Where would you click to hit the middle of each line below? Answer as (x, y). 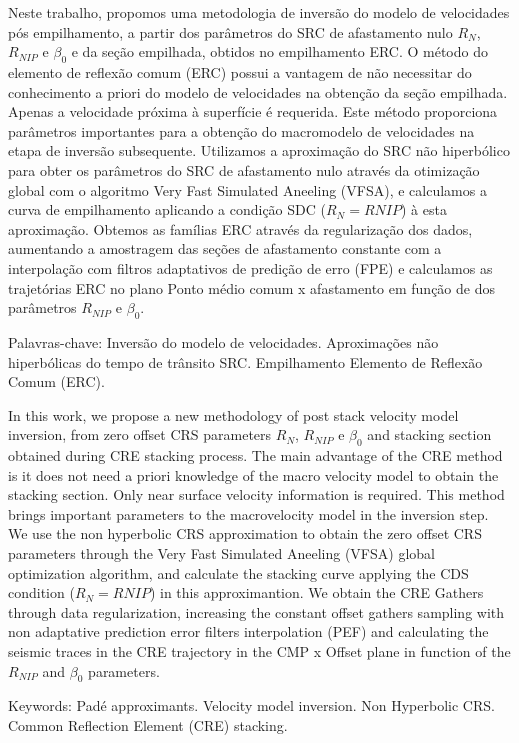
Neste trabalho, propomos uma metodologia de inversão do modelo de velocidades (259, 12)
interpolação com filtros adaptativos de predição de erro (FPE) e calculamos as (250, 267)
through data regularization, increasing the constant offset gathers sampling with (256, 611)
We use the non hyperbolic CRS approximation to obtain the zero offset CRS (245, 533)
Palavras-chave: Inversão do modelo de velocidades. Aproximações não (223, 341)
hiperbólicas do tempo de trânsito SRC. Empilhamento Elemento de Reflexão (245, 361)
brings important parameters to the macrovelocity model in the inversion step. (248, 513)
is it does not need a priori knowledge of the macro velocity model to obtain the (253, 474)
